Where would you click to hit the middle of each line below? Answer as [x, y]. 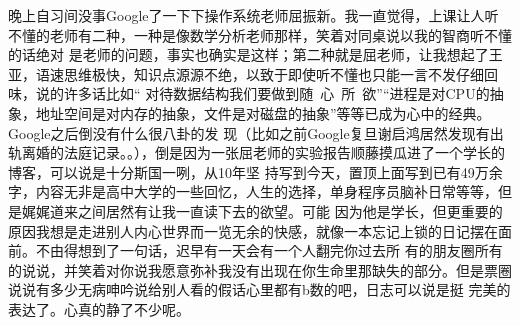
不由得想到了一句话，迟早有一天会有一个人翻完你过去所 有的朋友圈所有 [269, 250]
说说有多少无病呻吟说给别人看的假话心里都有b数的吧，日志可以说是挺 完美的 [259, 289]
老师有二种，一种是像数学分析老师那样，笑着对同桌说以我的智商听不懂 [280, 34]
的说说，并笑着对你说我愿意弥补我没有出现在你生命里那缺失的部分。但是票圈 [260, 269]
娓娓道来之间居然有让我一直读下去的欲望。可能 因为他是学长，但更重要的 [262, 210]
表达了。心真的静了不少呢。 [99, 308]
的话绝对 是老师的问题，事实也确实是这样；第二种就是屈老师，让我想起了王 [255, 54]
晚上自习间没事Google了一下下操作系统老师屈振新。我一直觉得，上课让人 [246, 15]
